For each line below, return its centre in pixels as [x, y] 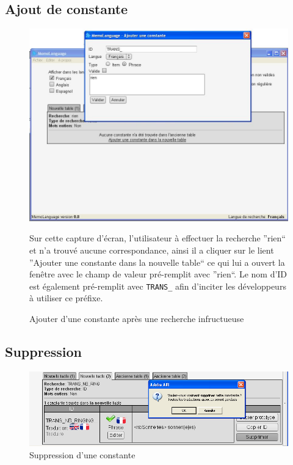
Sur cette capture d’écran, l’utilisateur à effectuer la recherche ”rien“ [157, 238]
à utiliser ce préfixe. [66, 298]
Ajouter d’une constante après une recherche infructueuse [137, 318]
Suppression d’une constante [82, 454]
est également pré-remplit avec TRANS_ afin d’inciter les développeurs [158, 286]
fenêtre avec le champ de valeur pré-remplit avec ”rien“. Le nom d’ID [158, 274]
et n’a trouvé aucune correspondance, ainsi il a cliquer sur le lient [152, 250]
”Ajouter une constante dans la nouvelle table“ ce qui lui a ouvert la [157, 262]
